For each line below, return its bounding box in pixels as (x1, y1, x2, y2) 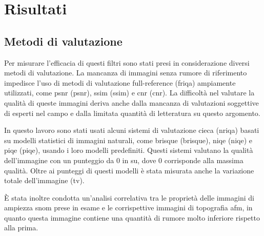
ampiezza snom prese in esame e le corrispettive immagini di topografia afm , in (4, 202, 253, 213)
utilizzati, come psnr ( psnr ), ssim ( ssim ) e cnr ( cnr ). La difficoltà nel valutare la (4, 87, 255, 98)
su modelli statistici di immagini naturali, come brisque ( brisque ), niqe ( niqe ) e (4, 134, 252, 145)
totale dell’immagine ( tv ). (4, 175, 85, 186)
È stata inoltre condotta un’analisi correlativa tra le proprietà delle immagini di (4, 192, 254, 203)
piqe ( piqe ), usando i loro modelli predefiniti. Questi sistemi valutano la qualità (4, 145, 253, 155)
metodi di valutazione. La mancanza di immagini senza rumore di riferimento (4, 67, 247, 78)
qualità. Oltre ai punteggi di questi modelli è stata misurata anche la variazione (4, 165, 254, 175)
